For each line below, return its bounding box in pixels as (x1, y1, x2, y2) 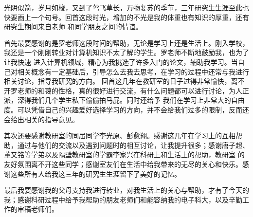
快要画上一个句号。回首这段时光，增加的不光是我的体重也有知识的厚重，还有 (4, 12, 249, 22)
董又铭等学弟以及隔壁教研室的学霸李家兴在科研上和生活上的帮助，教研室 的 (4, 149, 245, 160)
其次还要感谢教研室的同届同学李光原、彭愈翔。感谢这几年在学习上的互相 (4, 130, 235, 141)
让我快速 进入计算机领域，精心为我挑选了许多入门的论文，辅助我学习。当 (4, 56, 238, 67)
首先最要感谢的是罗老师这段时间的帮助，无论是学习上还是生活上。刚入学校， (4, 37, 249, 48)
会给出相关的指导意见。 (4, 114, 79, 124)
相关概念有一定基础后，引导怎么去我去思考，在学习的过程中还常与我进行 (17, 66, 249, 76)
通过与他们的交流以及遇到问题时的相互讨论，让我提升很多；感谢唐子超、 (17, 140, 249, 150)
